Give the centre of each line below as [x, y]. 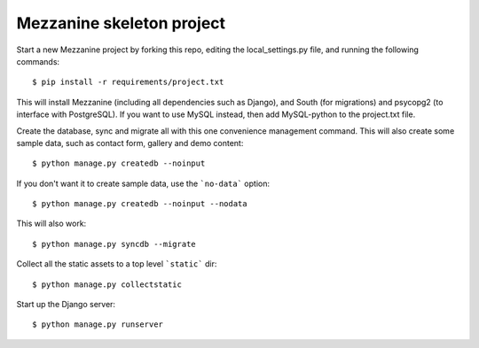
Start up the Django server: [66, 305]
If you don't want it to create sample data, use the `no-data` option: [143, 183]
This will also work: [51, 224]
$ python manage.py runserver [98, 325]
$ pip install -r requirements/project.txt [128, 82]
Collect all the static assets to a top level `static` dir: [117, 264]
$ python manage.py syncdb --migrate [114, 244]
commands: [38, 61]
